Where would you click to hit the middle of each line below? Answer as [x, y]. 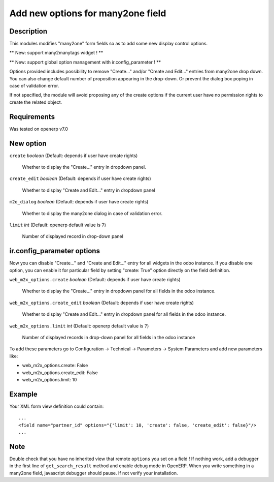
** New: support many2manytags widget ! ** [56, 53]
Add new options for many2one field [88, 13]
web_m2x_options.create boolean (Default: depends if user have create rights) [95, 280]
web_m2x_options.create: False [55, 366]
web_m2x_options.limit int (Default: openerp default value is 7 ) [79, 326]
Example [23, 394]
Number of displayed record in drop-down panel [73, 236]
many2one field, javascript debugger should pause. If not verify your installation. [94, 473]
